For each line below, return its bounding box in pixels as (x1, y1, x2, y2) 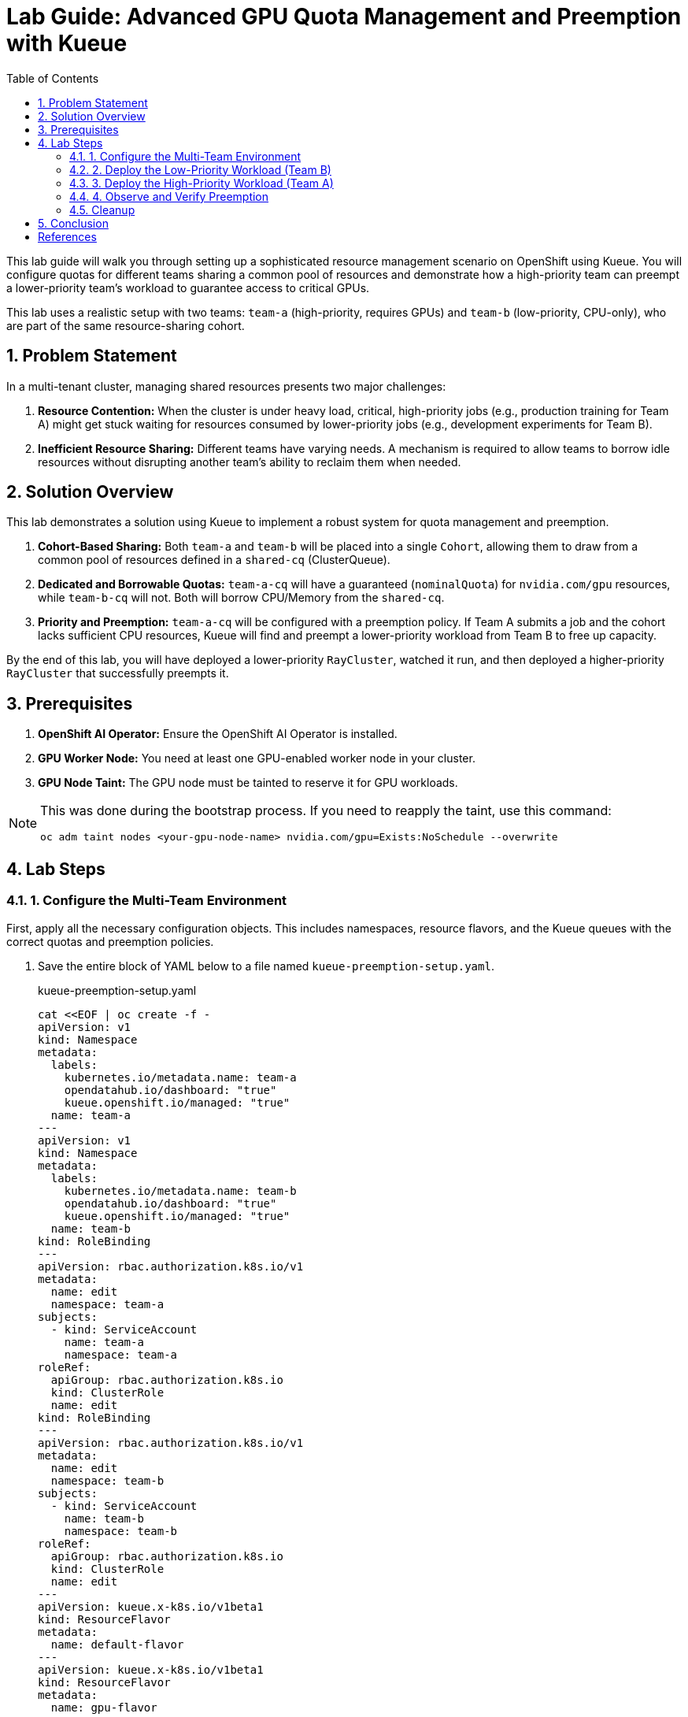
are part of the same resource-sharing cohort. (6, 318, 245, 332)
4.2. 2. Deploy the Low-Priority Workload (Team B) (69, 162, 331, 176)
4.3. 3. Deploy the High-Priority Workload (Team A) (69, 176, 334, 190)
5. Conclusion (38, 216, 109, 230)
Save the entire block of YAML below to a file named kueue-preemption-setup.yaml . (38, 959, 494, 973)
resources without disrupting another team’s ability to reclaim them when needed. (38, 454, 461, 469)
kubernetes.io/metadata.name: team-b (64, 1184, 297, 1197)
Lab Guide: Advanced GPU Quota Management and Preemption (6, 3, 682, 30)
